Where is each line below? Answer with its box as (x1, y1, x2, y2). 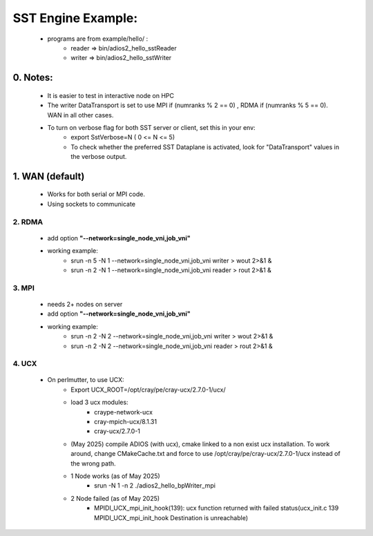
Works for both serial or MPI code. (47, 190, 145, 198)
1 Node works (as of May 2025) (70, 472, 160, 480)
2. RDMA (12, 217, 44, 227)
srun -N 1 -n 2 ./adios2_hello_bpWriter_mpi (94, 481, 216, 490)
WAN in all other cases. (47, 111, 114, 119)
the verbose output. (70, 153, 127, 161)
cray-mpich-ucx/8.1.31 (94, 418, 157, 426)
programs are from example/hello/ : (47, 35, 149, 43)
